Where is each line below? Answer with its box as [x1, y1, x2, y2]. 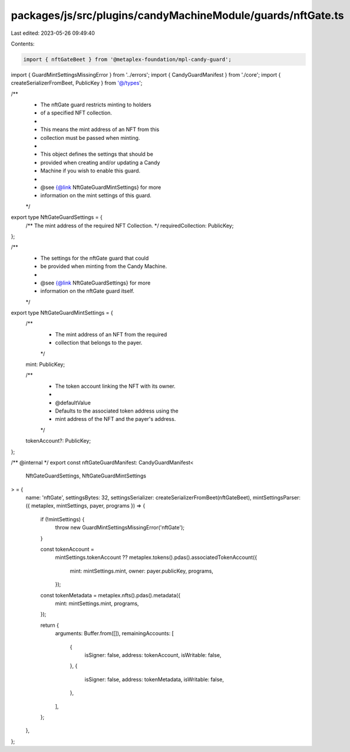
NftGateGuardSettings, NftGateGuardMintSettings [25, 472, 147, 479]
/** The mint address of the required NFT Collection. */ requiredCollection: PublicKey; [25, 222, 234, 229]
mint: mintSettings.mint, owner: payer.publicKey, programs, [70, 567, 213, 574]
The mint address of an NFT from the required [55, 331, 167, 338]
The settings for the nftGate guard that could [40, 254, 149, 261]
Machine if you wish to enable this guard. [40, 167, 141, 174]
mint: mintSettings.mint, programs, [55, 600, 139, 607]
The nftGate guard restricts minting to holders [40, 101, 151, 109]
